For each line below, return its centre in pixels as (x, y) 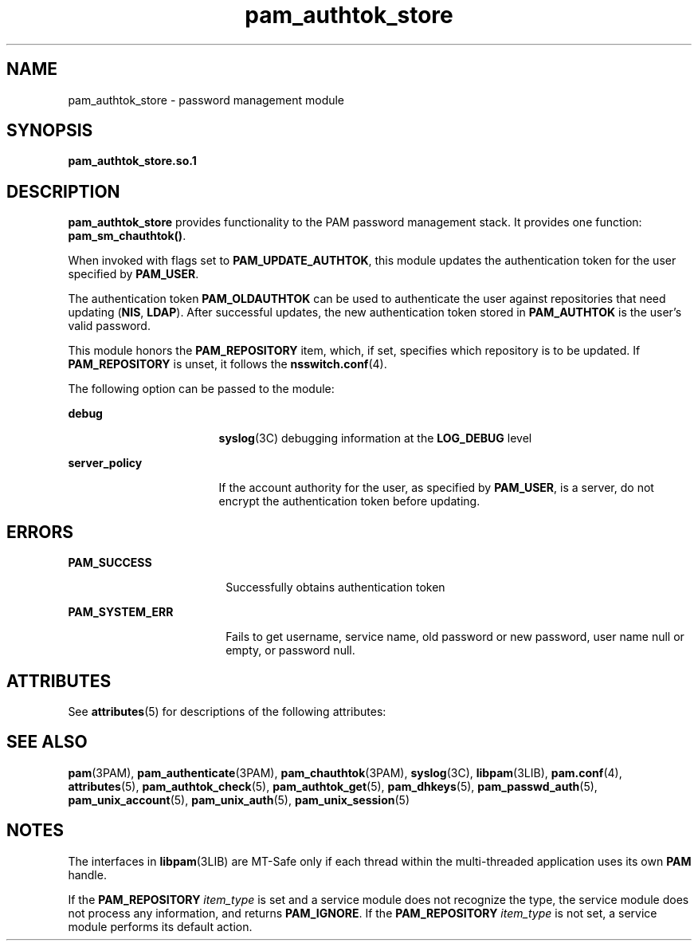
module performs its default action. (160, 926)
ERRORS (40, 532)
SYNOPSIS (50, 131)
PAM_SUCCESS (110, 563)
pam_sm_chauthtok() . (127, 236)
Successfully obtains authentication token (335, 587)
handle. (87, 874)
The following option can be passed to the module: (201, 389)
